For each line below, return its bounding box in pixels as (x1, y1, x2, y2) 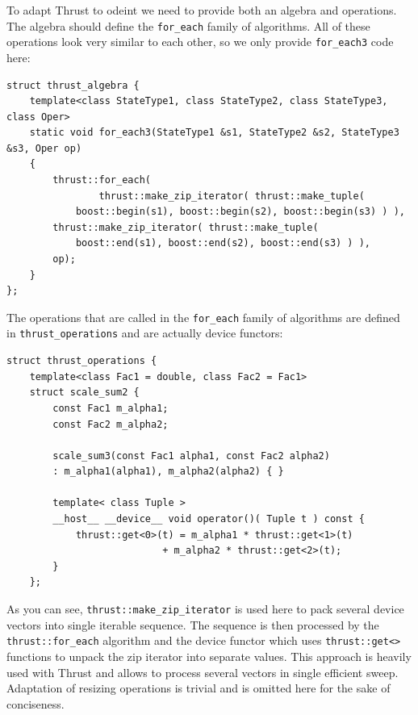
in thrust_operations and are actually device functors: (6, 324, 283, 341)
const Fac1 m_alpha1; (52, 402, 169, 414)
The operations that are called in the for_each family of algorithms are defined (6, 308, 400, 325)
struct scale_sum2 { (29, 387, 140, 399)
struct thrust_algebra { (6, 79, 140, 91)
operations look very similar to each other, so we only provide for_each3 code (6, 33, 394, 50)
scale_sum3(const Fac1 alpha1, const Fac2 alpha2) (52, 449, 330, 462)
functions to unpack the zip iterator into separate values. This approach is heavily (6, 647, 412, 664)
